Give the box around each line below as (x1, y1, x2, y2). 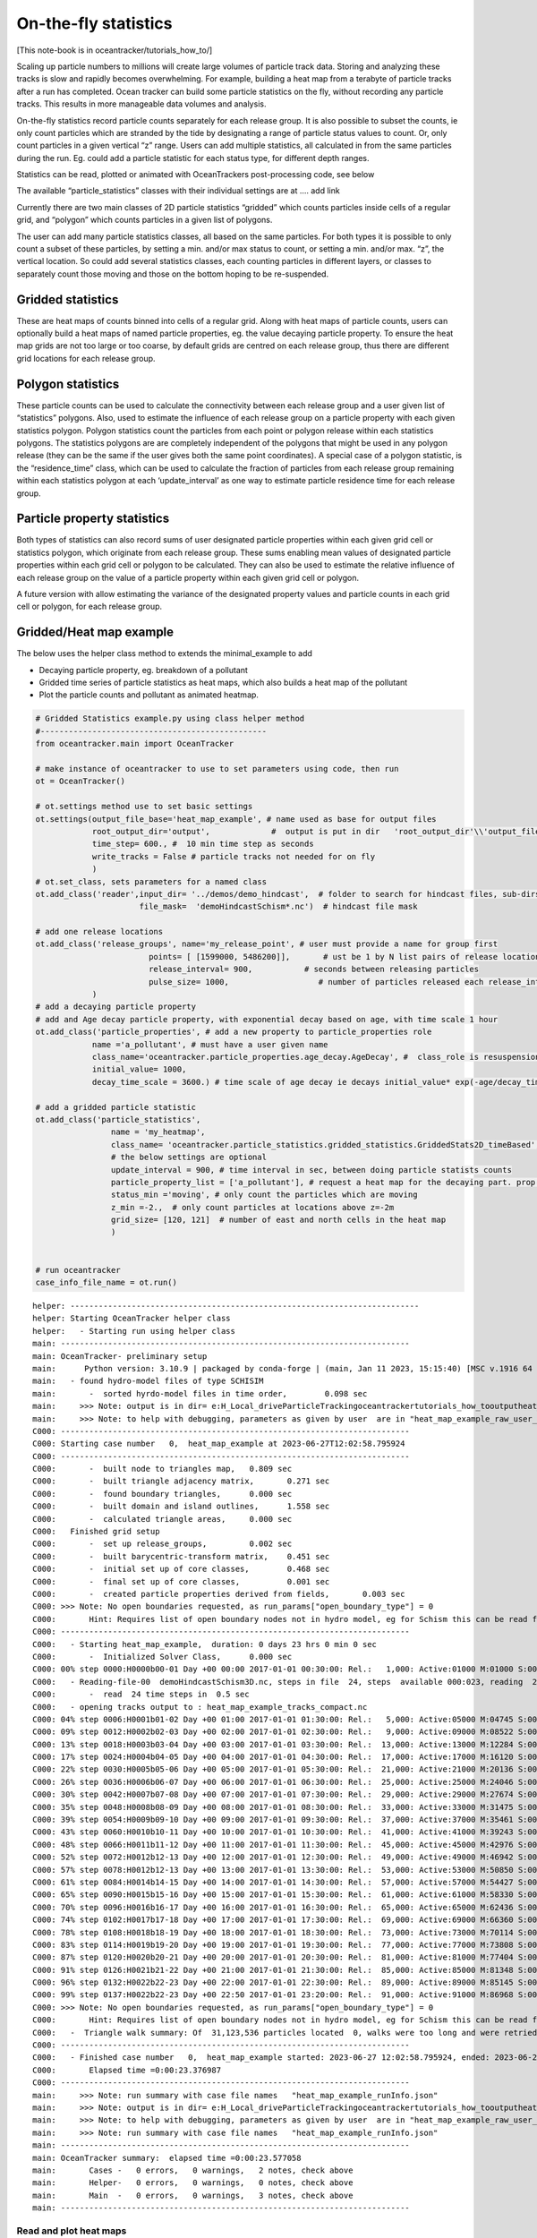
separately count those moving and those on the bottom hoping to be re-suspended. (16, 269, 329, 279)
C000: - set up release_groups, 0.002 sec (32, 1539, 293, 1549)
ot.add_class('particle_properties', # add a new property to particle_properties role (35, 1027, 432, 1038)
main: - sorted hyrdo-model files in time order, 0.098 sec (32, 1388, 368, 1398)
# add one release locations (35, 927, 164, 937)
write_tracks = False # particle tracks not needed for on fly (91, 851, 376, 861)
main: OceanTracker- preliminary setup (32, 1351, 208, 1361)
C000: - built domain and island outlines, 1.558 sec (32, 1501, 330, 1512)
